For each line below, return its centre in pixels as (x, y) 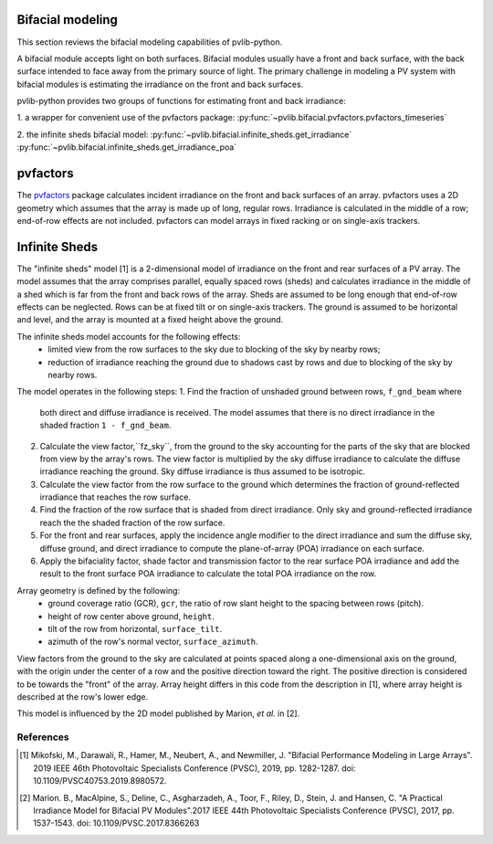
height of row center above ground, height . (131, 616)
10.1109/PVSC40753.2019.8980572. (100, 781)
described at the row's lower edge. (83, 696)
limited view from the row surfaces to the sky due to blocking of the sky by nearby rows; (214, 349)
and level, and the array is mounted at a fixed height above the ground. (150, 320)
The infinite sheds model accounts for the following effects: (129, 336)
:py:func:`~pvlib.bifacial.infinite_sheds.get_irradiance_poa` (127, 147)
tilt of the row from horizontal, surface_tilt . (135, 629)
